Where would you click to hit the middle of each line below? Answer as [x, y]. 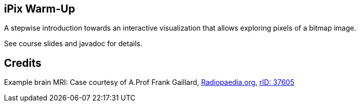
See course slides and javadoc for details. [73, 44]
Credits [23, 63]
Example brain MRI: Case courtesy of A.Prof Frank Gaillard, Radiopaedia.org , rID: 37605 [149, 82]
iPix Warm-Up [40, 9]
